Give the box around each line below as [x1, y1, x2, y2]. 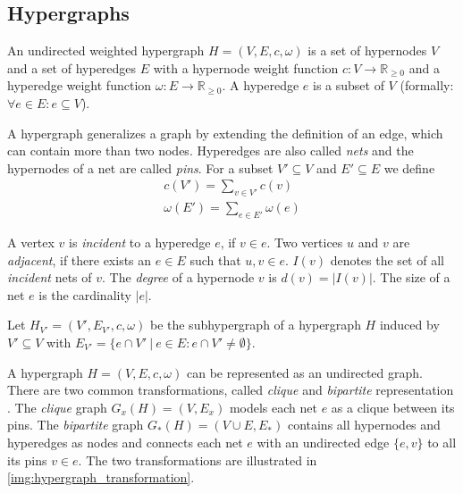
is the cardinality [38, 285, 131, 304]
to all [427, 432, 457, 451]
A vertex [7, 233, 55, 252]
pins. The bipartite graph [7, 415, 144, 434]
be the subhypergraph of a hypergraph [149, 315, 361, 334]
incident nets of [7, 268, 92, 287]
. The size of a [372, 268, 450, 287]
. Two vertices [266, 233, 343, 252]
